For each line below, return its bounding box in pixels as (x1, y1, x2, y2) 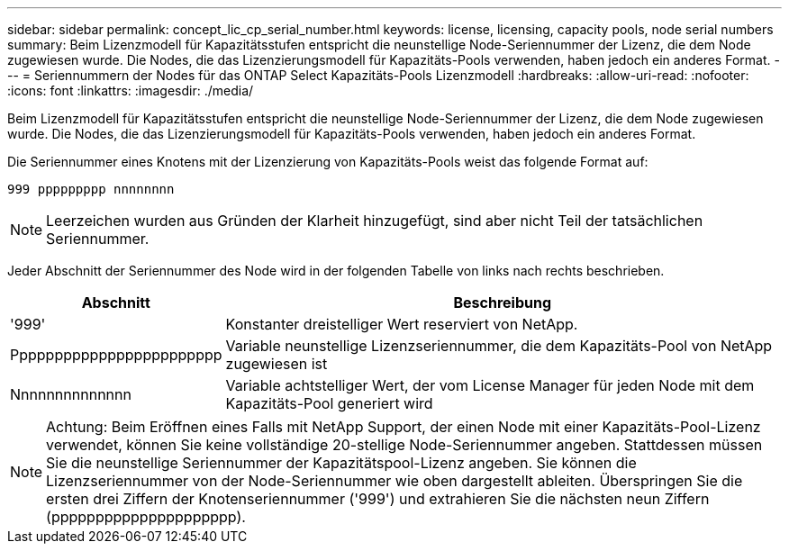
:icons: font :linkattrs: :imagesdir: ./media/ (7, 83, 254, 98)
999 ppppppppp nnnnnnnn (7, 182, 175, 196)
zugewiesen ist (225, 355, 328, 373)
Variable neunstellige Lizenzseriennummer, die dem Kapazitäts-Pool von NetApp (225, 337, 773, 355)
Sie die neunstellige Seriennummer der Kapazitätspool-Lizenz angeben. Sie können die (46, 454, 637, 472)
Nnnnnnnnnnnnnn (10, 385, 131, 403)
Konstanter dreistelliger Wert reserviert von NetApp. (225, 315, 578, 333)
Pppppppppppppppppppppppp (10, 346, 222, 364)
